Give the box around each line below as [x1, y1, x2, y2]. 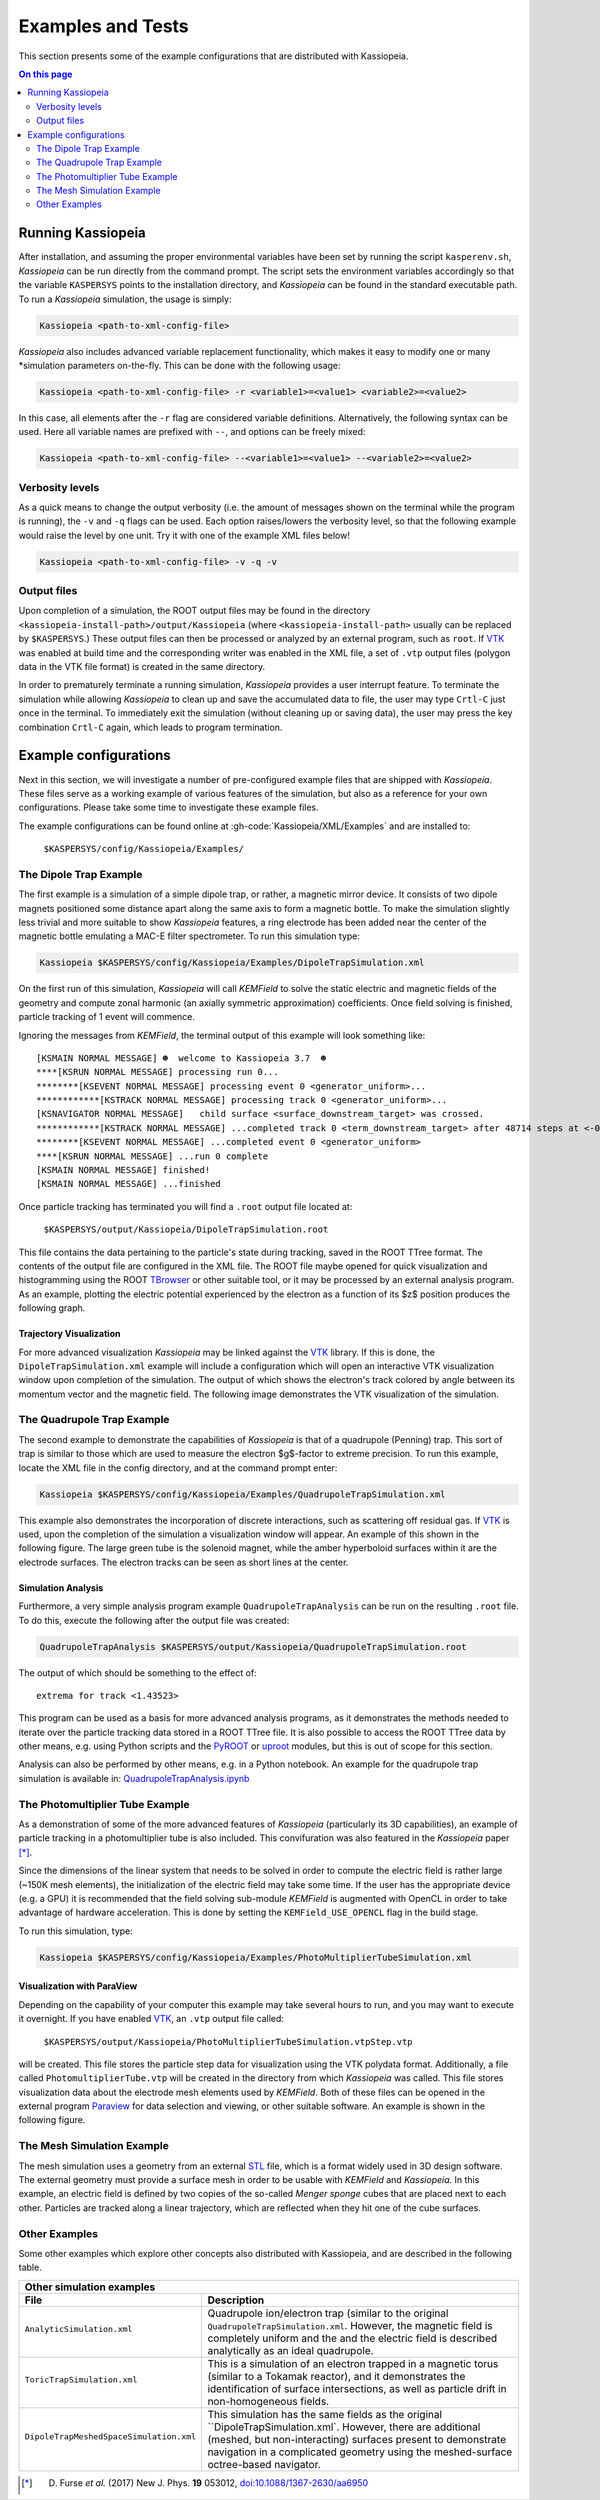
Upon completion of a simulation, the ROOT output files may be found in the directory [18, 605, 370, 617]
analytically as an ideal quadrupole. [207, 2343, 374, 2357]
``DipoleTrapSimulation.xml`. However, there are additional [207, 2420, 481, 2434]
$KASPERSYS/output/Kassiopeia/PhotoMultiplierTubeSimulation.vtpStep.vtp [43, 2036, 414, 2047]
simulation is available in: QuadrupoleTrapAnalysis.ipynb [18, 1772, 250, 1784]
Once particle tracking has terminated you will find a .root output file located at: [18, 1200, 353, 1212]
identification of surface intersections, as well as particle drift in [207, 2381, 507, 2395]
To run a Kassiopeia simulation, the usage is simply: [18, 293, 232, 305]
